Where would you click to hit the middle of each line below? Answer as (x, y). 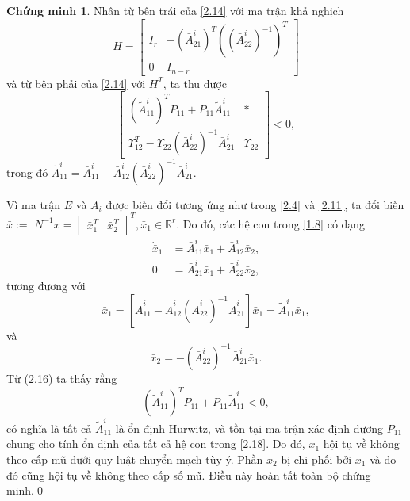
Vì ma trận (34, 204)
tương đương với (46, 286)
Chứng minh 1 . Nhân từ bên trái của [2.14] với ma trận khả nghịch (175, 10)
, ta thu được (195, 83)
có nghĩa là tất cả (49, 428)
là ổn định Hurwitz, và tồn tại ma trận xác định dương (249, 428)
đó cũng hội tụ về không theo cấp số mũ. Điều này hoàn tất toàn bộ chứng (189, 474)
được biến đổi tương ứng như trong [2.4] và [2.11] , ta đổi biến (255, 204)
